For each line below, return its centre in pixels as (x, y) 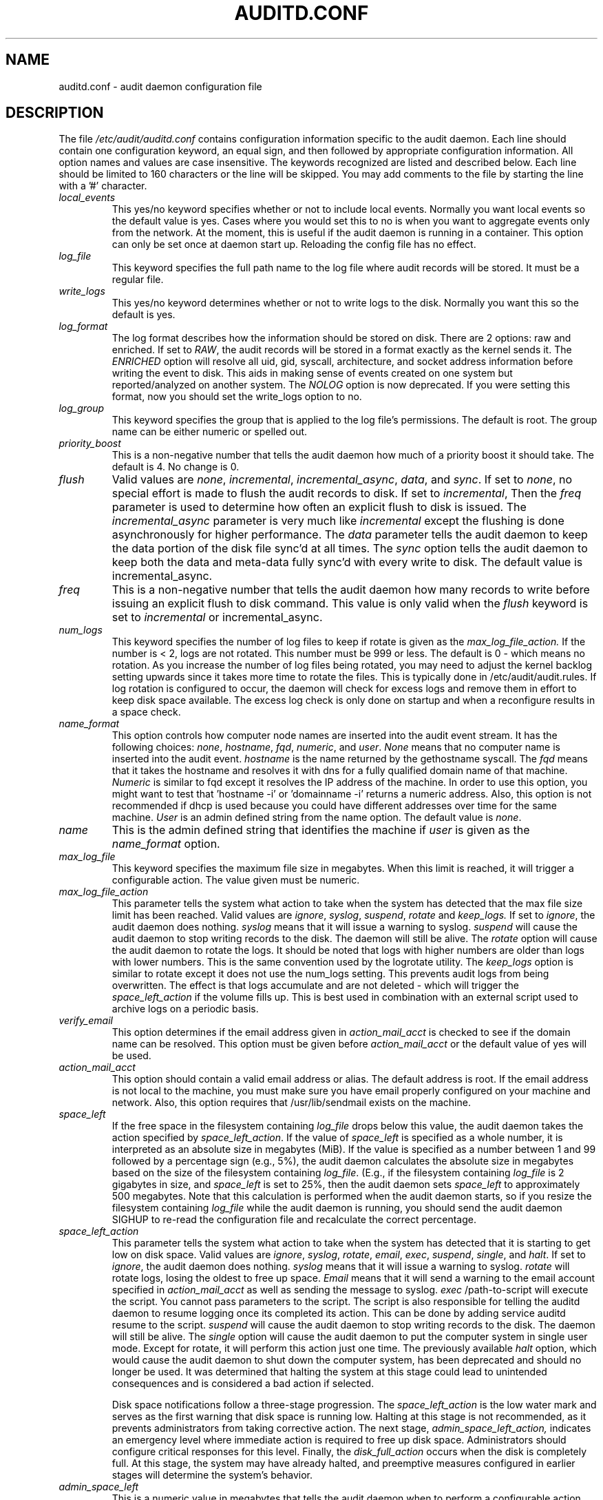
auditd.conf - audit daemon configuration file (160, 86)
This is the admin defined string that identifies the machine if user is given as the (321, 830)
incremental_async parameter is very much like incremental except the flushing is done (338, 521)
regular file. (138, 280)
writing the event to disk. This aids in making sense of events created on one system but (312, 373)
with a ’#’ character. (103, 186)
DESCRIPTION (55, 113)
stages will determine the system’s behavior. (212, 1475)
